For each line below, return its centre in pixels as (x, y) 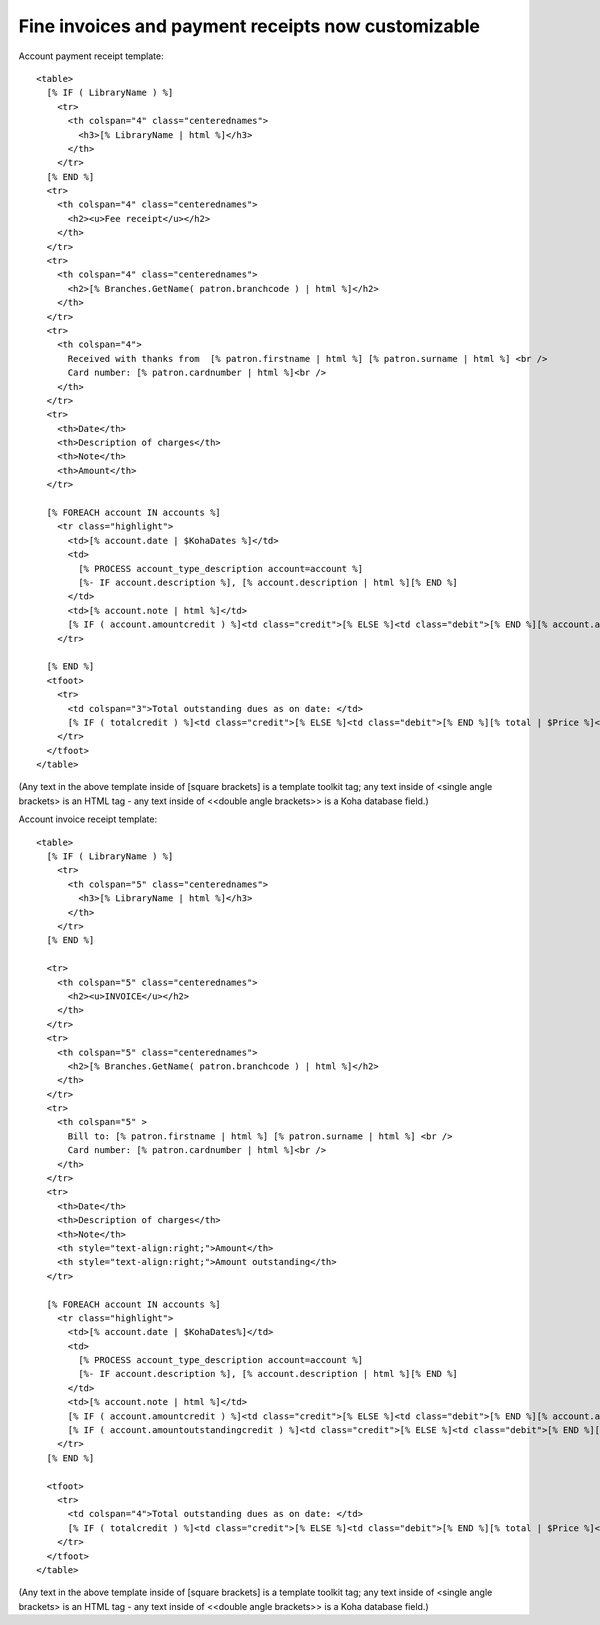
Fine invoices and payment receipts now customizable (249, 26)
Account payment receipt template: (91, 56)
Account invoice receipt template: (88, 819)
